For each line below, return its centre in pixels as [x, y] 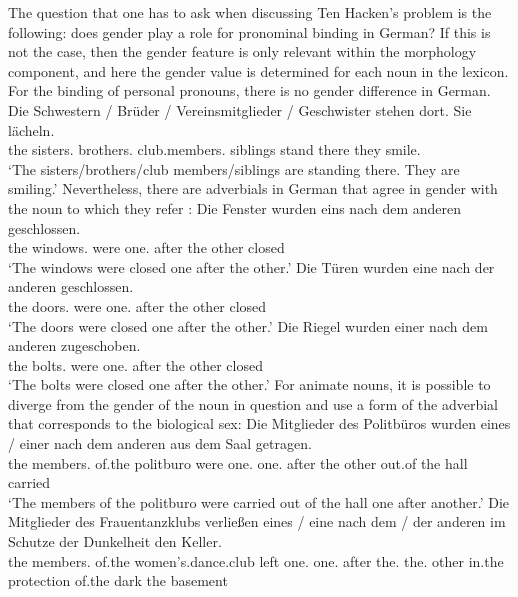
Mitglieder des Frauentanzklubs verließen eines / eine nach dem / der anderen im [257, 521]
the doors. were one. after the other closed [137, 305]
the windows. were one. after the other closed [146, 247]
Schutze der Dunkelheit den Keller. [115, 541]
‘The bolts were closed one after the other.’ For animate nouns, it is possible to [249, 384]
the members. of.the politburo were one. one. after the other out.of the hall [238, 462]
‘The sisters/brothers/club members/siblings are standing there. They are [234, 168]
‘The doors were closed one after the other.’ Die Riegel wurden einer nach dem [248, 325]
